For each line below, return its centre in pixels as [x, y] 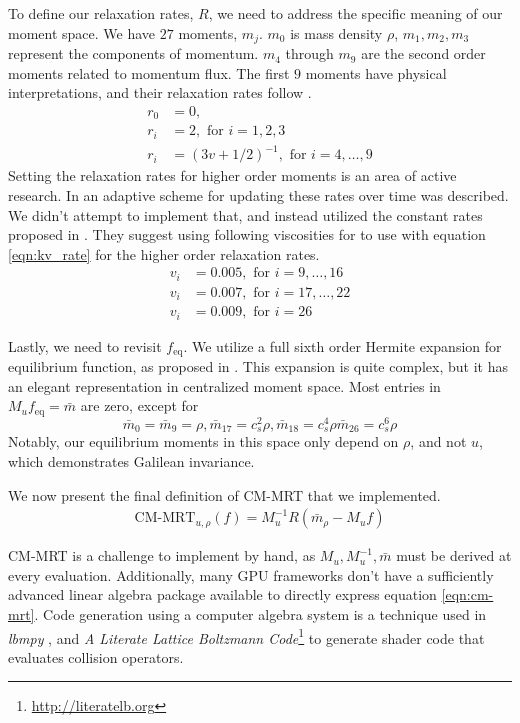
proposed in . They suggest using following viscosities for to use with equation [247, 234]
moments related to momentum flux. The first [149, 72]
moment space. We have [82, 32]
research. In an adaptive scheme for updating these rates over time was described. [258, 194]
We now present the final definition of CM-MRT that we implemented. [224, 494]
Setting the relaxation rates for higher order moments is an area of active [232, 175]
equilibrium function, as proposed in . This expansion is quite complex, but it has [258, 366]
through [309, 53]
